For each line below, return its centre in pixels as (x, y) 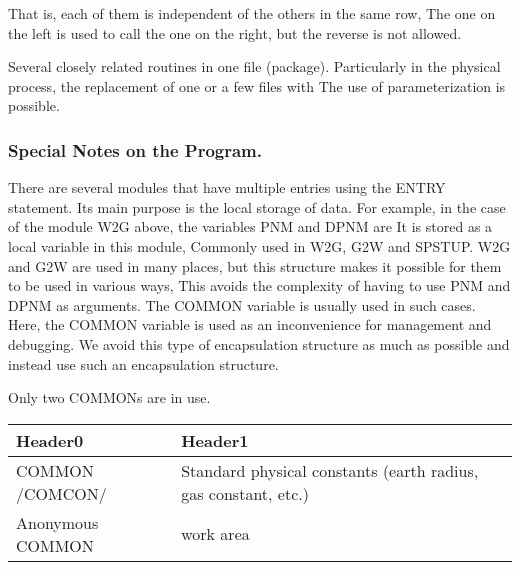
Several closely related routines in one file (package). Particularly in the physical (254, 66)
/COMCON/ (61, 493)
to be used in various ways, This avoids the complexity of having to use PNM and (259, 285)
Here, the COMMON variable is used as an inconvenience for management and (250, 324)
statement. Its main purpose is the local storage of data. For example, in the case (257, 206)
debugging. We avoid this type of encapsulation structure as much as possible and (259, 343)
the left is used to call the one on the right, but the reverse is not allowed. (235, 32)
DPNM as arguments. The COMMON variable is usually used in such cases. (242, 304)
